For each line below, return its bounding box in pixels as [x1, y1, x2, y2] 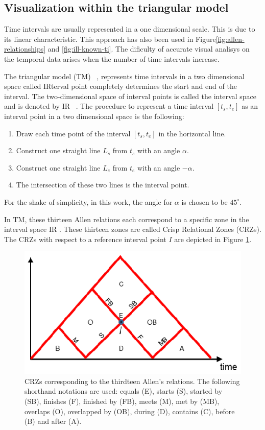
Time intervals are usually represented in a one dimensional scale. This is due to [4, 23, 255, 34]
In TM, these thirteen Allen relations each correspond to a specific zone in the [4, 213, 249, 224]
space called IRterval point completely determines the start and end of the [4, 81, 237, 91]
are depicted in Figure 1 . [174, 233, 252, 244]
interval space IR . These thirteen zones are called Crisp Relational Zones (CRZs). [4, 224, 261, 234]
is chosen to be [181, 196, 228, 207]
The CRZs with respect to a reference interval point [4, 233, 166, 244]
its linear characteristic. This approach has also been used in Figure [4, 33, 216, 44]
